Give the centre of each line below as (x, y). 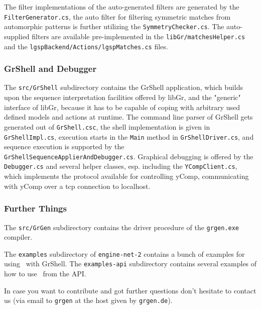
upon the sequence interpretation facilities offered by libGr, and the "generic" (122, 97)
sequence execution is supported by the (64, 146)
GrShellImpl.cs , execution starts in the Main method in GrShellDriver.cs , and (129, 136)
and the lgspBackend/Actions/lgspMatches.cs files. (86, 46)
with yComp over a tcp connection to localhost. (77, 186)
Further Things (35, 208)
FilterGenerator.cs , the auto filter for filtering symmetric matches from (117, 16)
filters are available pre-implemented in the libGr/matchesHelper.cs (139, 36)
